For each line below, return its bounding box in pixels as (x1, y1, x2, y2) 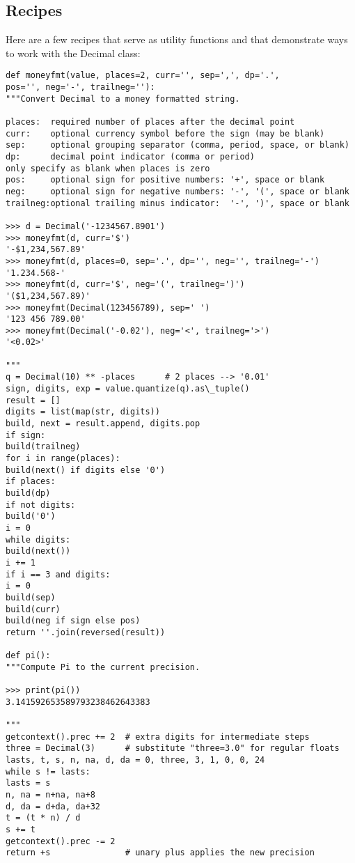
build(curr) (6, 604, 61, 614)
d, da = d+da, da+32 (6, 801, 101, 811)
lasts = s (6, 778, 51, 788)
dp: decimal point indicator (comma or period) (6, 151, 255, 162)
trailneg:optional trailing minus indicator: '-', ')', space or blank (6, 198, 349, 208)
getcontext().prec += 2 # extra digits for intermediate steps (6, 731, 310, 742)
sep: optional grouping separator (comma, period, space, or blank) (6, 140, 349, 150)
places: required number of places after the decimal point (6, 117, 295, 127)
